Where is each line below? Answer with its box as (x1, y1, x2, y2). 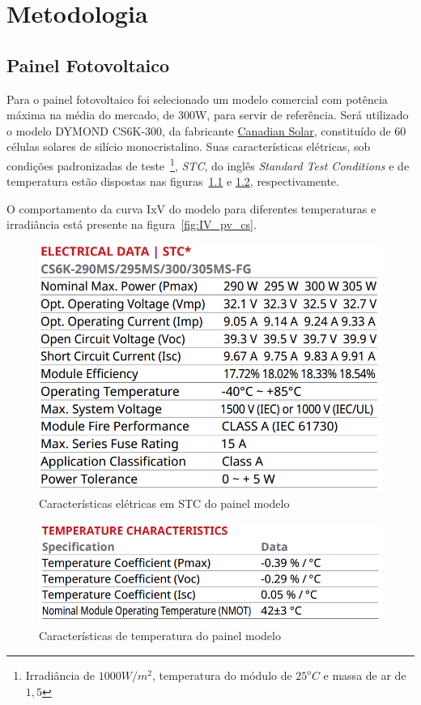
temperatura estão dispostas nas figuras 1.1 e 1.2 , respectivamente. (6, 173, 339, 190)
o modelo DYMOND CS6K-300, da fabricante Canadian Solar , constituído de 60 (6, 122, 406, 139)
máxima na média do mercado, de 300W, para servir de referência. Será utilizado (6, 106, 409, 123)
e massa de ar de (323, 667, 406, 684)
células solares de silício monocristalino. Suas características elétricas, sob (6, 138, 371, 155)
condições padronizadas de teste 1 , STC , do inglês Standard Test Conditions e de (6, 154, 410, 174)
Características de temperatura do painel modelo (39, 627, 281, 644)
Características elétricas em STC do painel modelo (39, 494, 290, 511)
